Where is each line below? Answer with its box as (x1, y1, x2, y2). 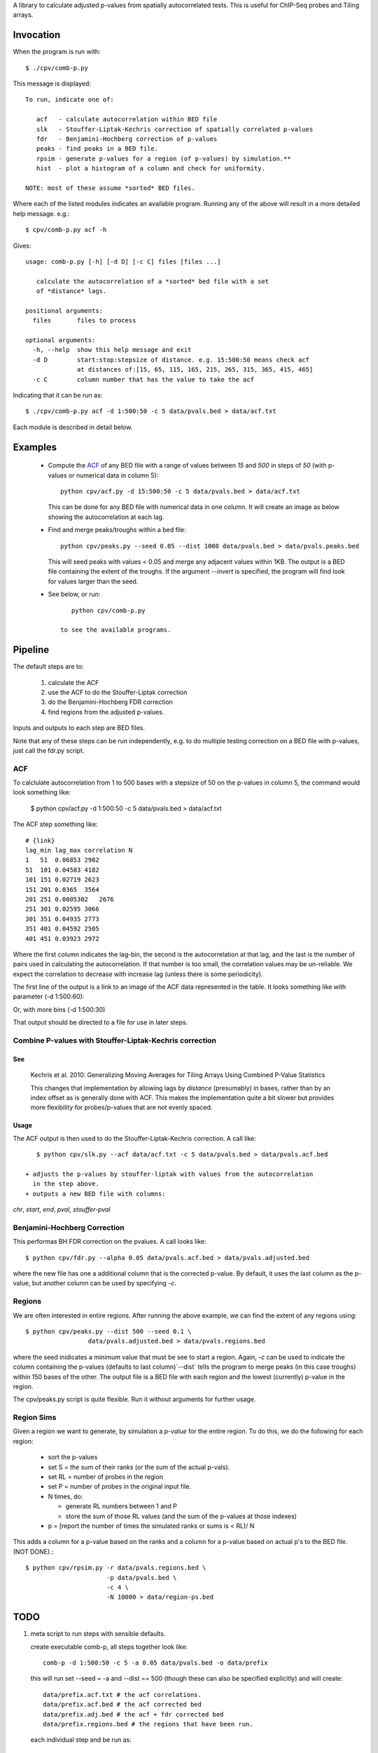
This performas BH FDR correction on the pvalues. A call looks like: (13, 1238, 206, 1246)
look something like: (13, 788, 71, 797)
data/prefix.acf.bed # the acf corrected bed (43, 1700, 202, 1709)
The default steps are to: (13, 663, 84, 671)
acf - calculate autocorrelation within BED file (36, 116, 218, 123)
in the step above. (32, 1180, 99, 1188)
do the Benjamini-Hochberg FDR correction (48, 698, 173, 706)
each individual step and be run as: (30, 1735, 132, 1744)
